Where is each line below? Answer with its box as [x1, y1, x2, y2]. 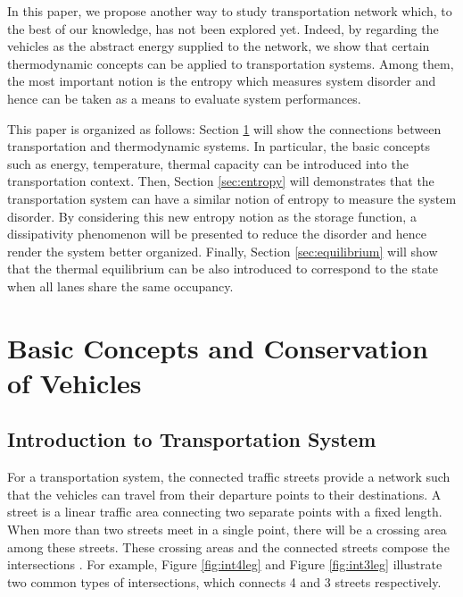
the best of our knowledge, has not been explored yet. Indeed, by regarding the [7, 19, 439, 38]
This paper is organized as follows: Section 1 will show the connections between [7, 119, 442, 138]
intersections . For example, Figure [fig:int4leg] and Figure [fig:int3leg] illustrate [7, 555, 442, 574]
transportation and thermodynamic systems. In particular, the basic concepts [7, 137, 430, 156]
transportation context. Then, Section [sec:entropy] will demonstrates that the [7, 172, 434, 190]
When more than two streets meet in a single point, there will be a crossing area [7, 520, 447, 539]
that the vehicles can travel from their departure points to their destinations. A [7, 484, 442, 503]
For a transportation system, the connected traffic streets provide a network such [7, 467, 451, 486]
